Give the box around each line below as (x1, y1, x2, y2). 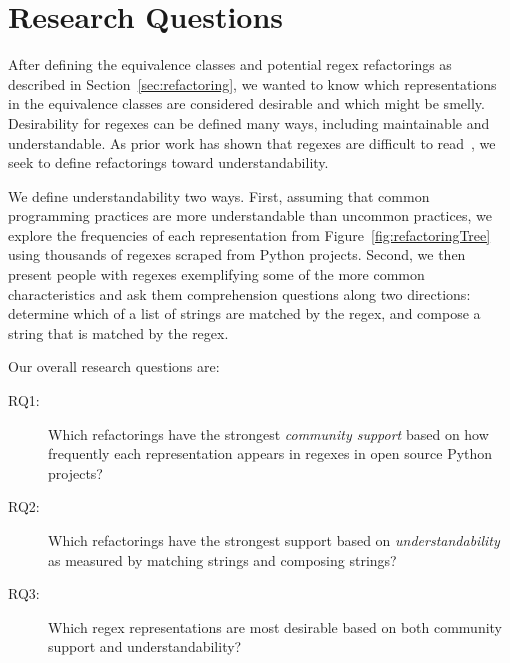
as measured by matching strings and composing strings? (48, 549, 397, 570)
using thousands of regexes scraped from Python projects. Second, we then (8, 244, 466, 265)
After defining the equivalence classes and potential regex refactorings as (8, 54, 452, 75)
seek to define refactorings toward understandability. (8, 152, 329, 173)
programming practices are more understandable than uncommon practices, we (8, 205, 492, 226)
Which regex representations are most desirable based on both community (48, 616, 503, 637)
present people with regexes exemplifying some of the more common (8, 264, 425, 285)
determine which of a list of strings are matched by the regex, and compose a (8, 303, 481, 324)
